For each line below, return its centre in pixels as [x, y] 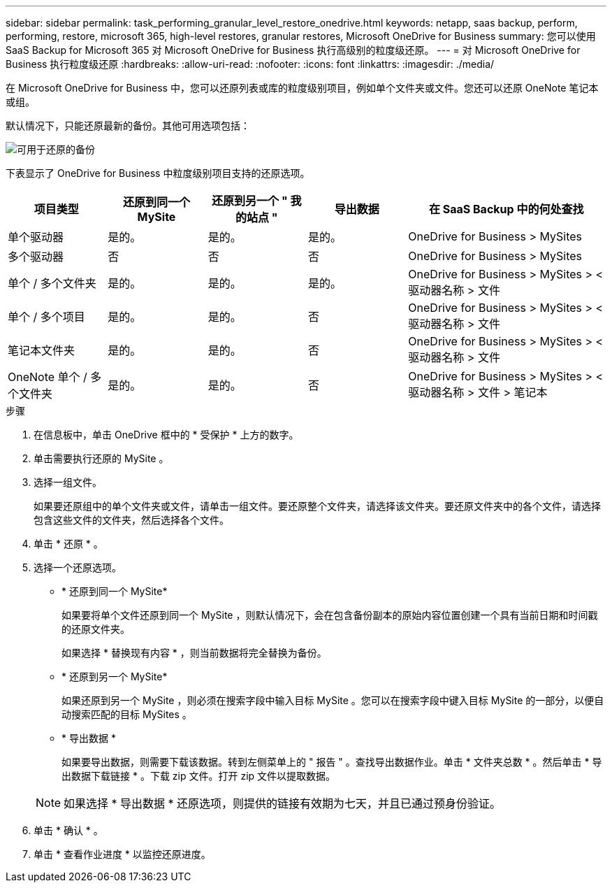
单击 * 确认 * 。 [68, 830]
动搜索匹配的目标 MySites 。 [127, 714]
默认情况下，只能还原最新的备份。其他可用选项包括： [128, 126]
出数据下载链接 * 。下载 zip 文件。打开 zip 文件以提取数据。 [199, 776]
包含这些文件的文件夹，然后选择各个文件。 [131, 520]
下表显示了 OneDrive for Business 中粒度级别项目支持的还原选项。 [158, 173]
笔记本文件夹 [42, 350]
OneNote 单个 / [48, 377]
